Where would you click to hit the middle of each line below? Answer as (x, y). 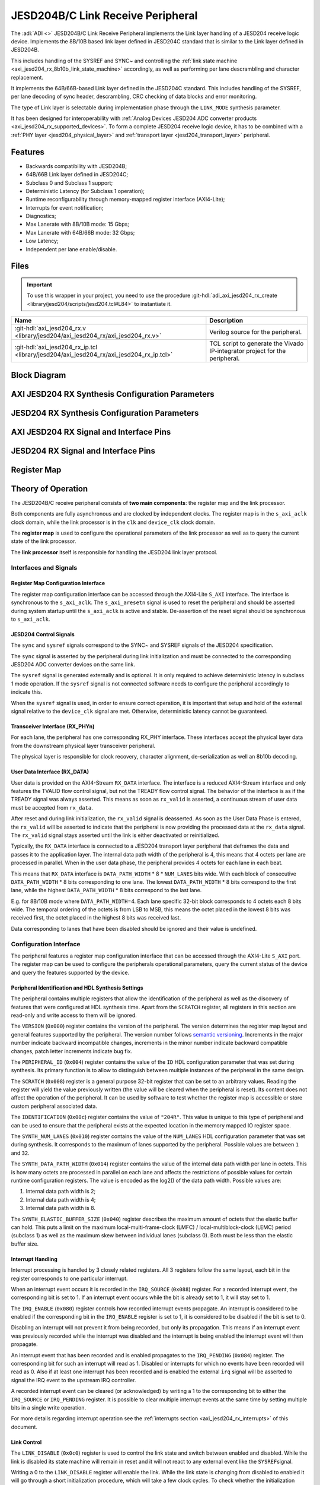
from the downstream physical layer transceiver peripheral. (83, 745)
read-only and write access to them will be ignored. (74, 1015)
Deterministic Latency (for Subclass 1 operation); (85, 191)
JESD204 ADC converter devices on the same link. (73, 665)
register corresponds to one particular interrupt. (69, 1278)
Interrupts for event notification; (65, 207)
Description (226, 321)
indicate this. (27, 692)
